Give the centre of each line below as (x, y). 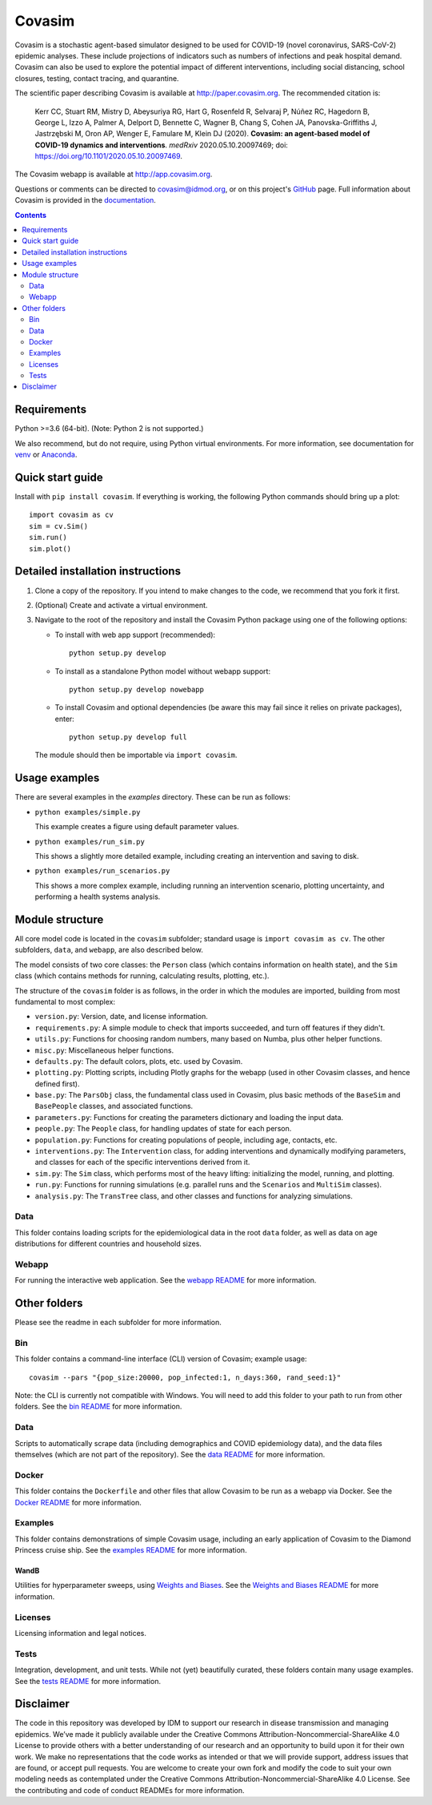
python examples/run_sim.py (90, 842)
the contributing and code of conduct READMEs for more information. (130, 1790)
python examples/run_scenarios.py (102, 871)
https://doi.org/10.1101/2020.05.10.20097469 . (109, 156)
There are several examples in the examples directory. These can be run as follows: (153, 797)
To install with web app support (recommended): (135, 635)
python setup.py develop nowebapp (136, 689)
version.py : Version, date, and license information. (121, 1017)
